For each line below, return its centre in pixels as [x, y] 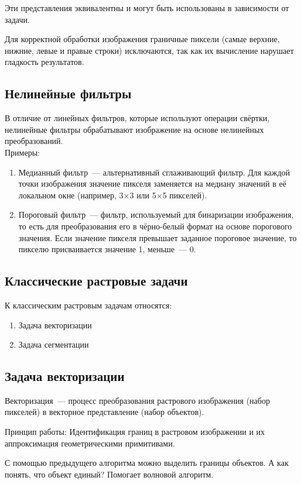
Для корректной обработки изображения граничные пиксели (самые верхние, [142, 39]
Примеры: [22, 152]
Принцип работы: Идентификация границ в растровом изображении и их [135, 432]
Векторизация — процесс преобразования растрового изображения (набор [137, 400]
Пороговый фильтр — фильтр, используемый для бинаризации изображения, [156, 214]
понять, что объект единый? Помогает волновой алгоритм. [109, 474]
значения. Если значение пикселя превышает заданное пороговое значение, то [158, 237]
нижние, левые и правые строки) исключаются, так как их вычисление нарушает [149, 50]
